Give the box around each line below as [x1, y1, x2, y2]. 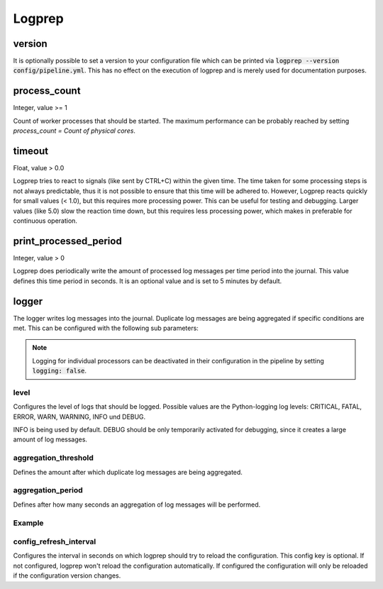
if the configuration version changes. [13, 571, 121, 580]
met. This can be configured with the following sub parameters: [13, 324, 199, 332]
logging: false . [32, 366, 87, 375]
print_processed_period [13, 235, 122, 247]
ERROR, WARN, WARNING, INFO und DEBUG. [13, 412, 146, 421]
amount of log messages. [13, 435, 88, 444]
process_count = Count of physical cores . [13, 126, 136, 135]
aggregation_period [13, 485, 83, 495]
